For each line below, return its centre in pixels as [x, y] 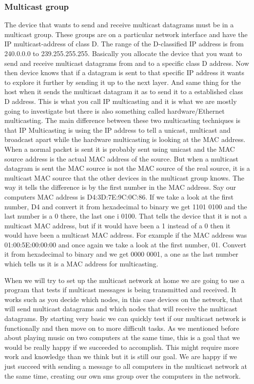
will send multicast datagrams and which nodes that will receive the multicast [121, 309]
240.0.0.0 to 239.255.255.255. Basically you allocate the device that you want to [123, 53]
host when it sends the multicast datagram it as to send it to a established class [124, 91]
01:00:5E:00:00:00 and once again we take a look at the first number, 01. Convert [126, 244]
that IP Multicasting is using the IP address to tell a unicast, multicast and [117, 130]
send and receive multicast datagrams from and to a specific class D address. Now [127, 63]
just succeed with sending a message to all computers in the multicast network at [126, 366]
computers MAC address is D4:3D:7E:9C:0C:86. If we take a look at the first [119, 196]
